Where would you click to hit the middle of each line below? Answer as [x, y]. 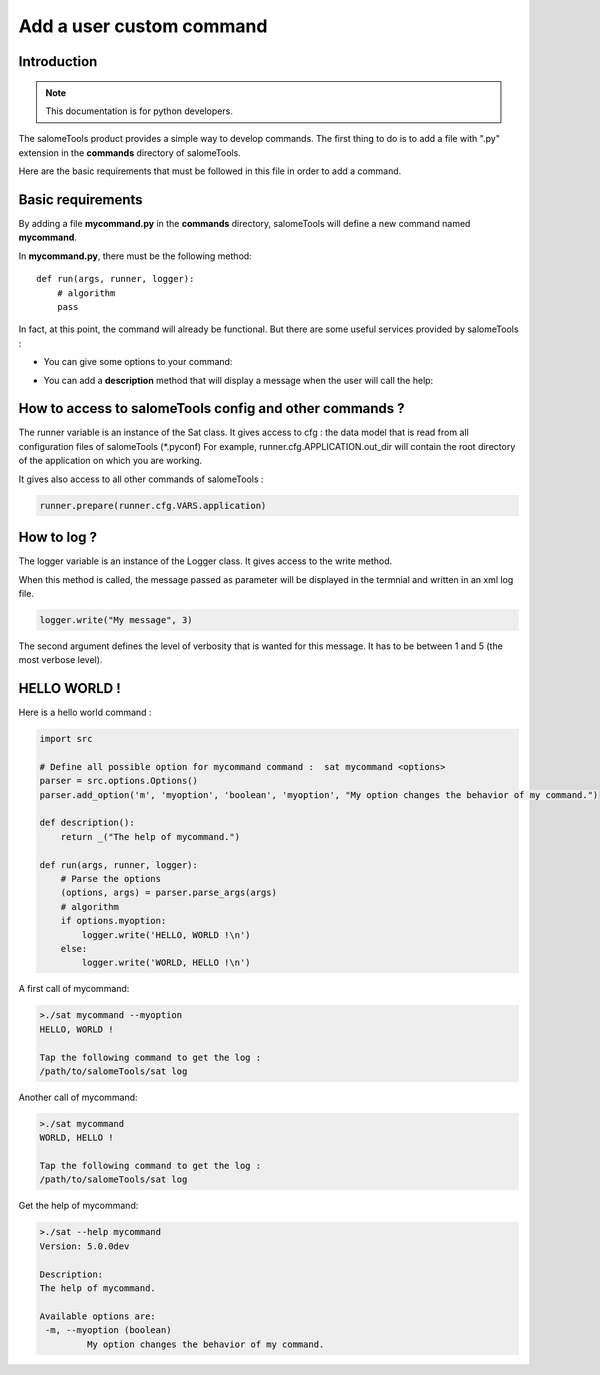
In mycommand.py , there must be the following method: [135, 256]
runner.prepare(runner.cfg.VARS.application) [153, 505]
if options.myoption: [113, 921]
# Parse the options [111, 879]
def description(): [87, 823]
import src [66, 739]
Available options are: [98, 1316]
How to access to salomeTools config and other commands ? [211, 408]
